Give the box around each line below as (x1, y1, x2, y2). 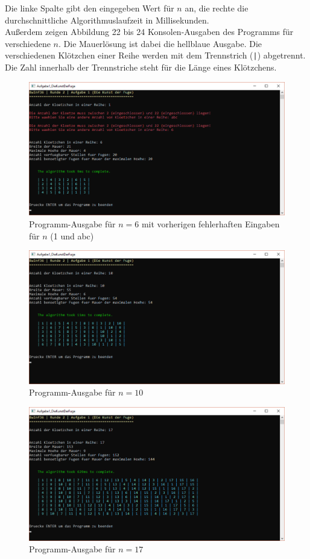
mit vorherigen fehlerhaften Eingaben (141, 217, 280, 230)
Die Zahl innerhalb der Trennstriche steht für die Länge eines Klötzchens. (5, 61, 277, 74)
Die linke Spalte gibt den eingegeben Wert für (5, 2, 174, 14)
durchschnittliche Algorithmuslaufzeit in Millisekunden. (5, 13, 209, 26)
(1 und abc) (50, 229, 94, 242)
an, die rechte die (185, 2, 248, 14)
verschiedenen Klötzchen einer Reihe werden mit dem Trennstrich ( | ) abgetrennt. (5, 49, 306, 62)
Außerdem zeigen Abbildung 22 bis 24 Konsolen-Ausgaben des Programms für (5, 25, 294, 38)
